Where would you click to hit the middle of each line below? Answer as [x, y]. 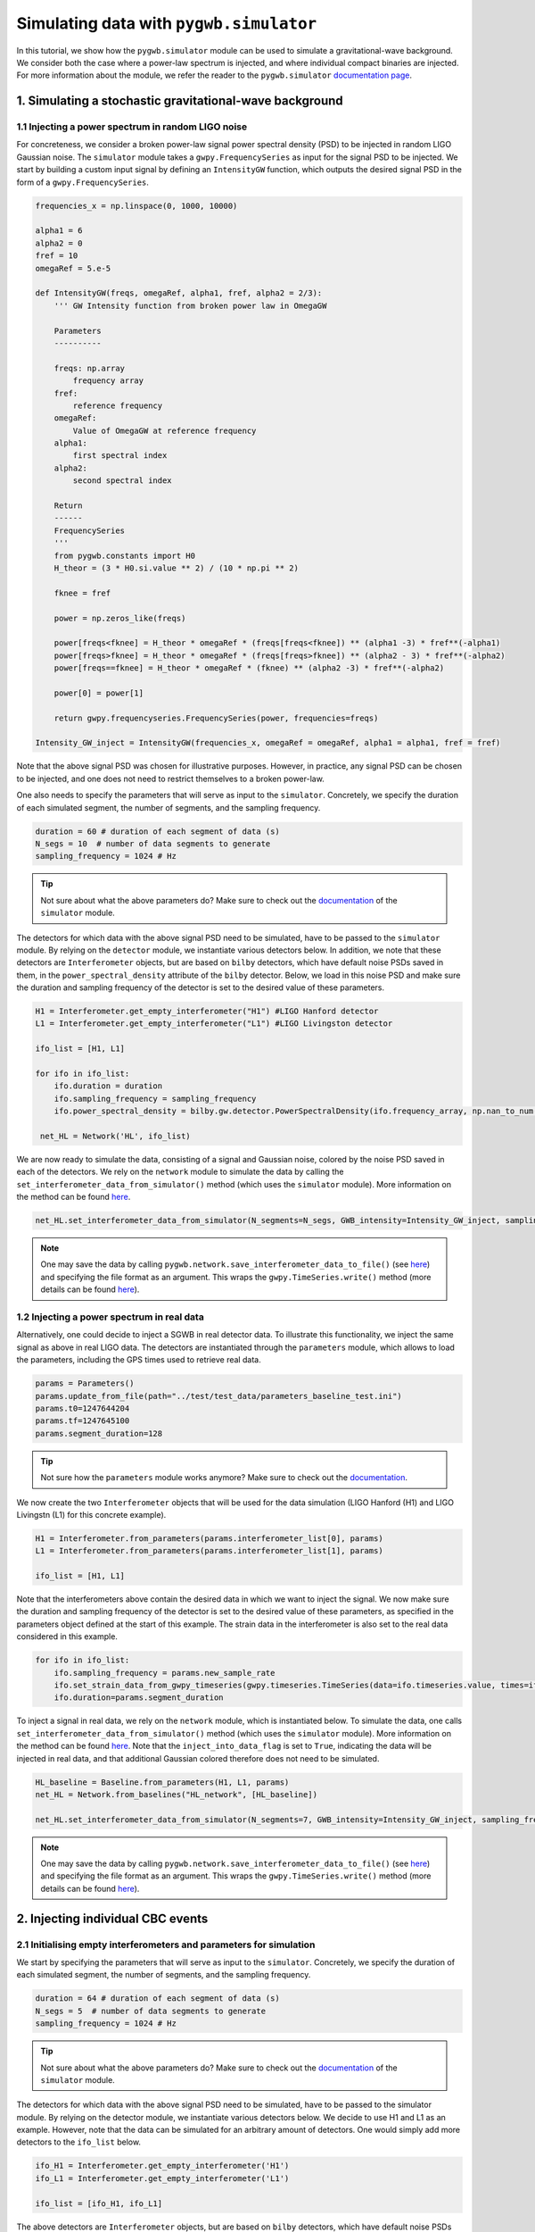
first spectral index [120, 456]
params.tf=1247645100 [82, 1421]
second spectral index [123, 481]
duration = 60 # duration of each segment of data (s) [157, 831]
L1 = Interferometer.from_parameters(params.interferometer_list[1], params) [209, 1551]
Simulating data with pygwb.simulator [167, 23]
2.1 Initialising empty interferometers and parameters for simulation [166, 1945]
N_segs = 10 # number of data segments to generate [153, 843]
